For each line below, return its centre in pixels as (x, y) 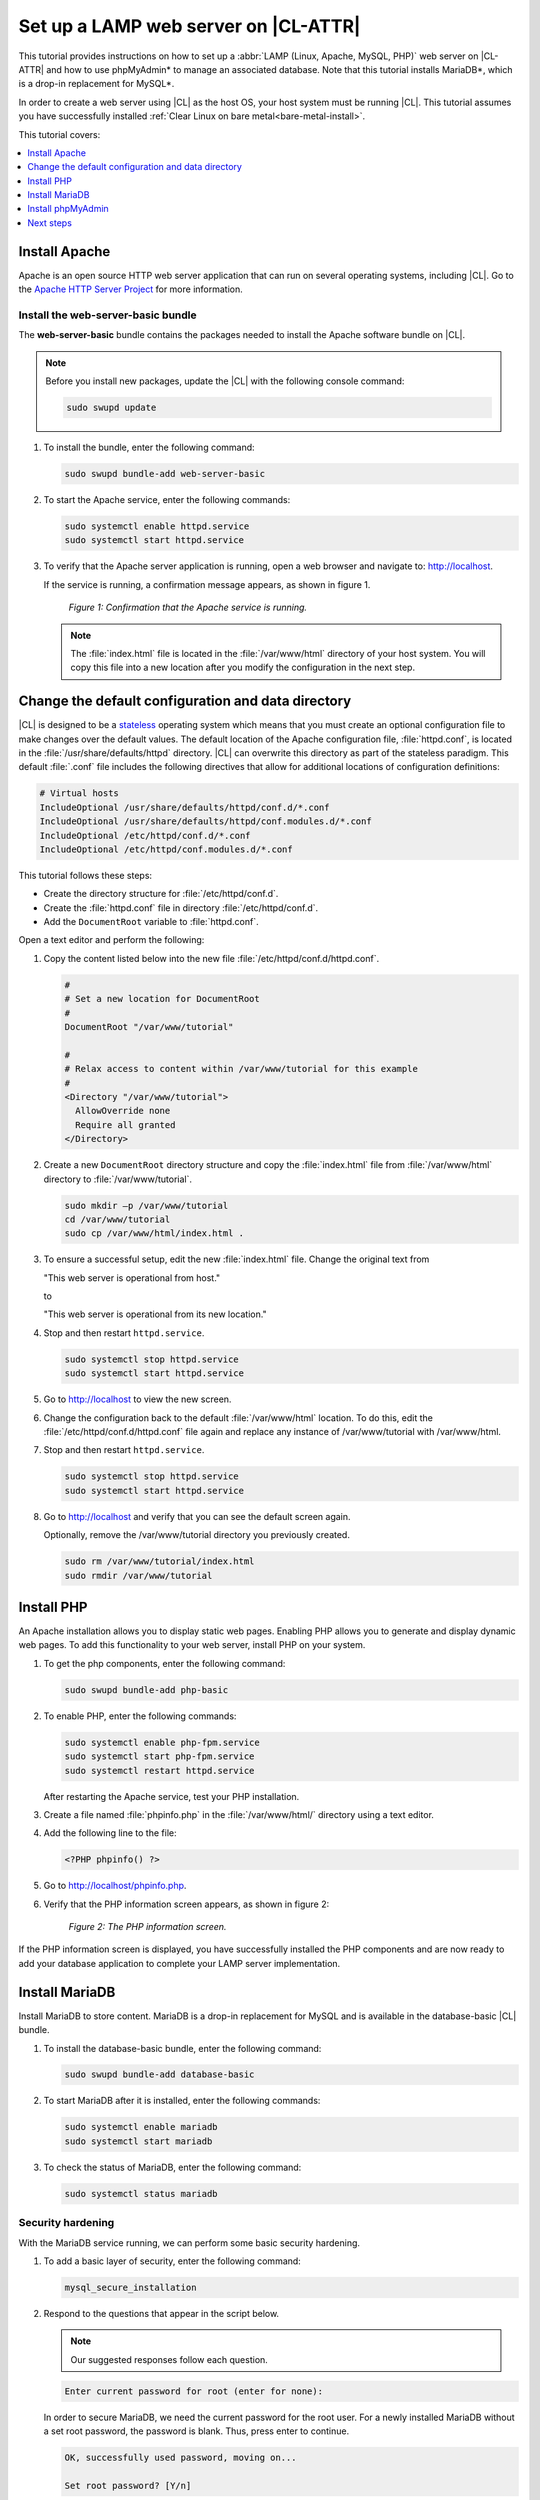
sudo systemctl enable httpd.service (157, 526)
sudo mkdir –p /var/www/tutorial (146, 1205)
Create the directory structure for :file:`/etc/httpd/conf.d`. (161, 894)
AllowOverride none (123, 1111)
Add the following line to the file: (110, 1833)
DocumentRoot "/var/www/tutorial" (149, 1027)
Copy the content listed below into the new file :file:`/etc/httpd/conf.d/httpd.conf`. (211, 958)
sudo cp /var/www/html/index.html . (154, 1233)
